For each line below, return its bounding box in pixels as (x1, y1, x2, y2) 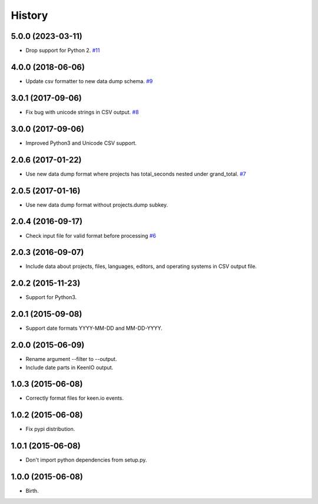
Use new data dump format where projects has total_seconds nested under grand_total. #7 (25, 170, 247, 177)
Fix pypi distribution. (25, 426, 75, 433)
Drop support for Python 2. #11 (25, 47, 100, 54)
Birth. (25, 488, 39, 495)
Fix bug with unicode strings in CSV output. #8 (25, 108, 139, 115)
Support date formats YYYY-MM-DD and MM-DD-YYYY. (25, 324, 163, 332)
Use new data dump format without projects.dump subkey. (25, 201, 168, 208)
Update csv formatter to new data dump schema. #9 (25, 77, 153, 85)
